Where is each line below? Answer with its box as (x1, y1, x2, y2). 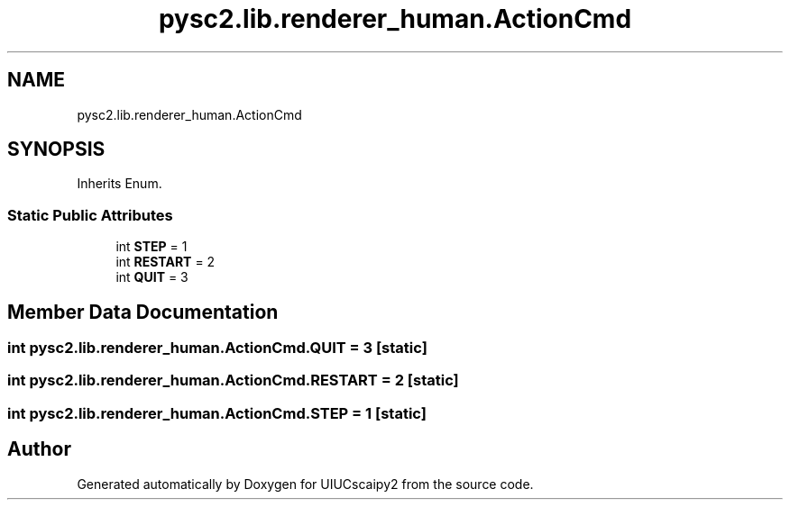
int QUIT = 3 (115, 269, 188, 285)
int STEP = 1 (115, 239, 188, 255)
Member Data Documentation (7, 300, 279, 323)
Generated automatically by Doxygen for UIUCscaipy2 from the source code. (77, 475, 534, 492)
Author (7, 438, 71, 461)
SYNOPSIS (7, 138, 106, 161)
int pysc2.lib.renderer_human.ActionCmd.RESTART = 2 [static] (7, 371, 459, 390)
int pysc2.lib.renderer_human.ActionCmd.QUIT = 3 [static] (7, 339, 427, 358)
